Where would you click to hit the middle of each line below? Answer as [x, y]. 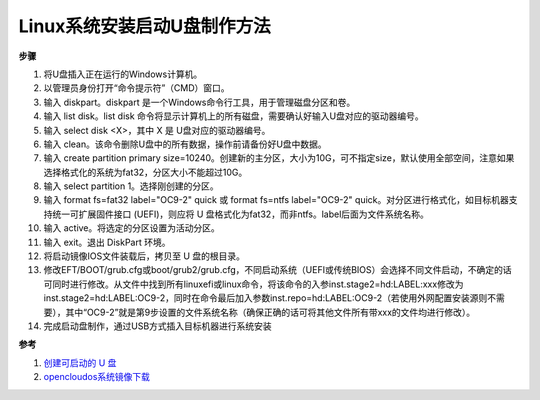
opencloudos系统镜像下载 [96, 377]
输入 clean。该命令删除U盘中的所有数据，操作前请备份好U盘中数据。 [185, 144]
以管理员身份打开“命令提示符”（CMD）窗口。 [136, 88]
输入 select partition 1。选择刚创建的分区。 [131, 186]
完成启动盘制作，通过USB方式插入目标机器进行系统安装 [157, 326]
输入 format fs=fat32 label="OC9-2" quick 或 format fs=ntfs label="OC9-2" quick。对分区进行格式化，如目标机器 [276, 200]
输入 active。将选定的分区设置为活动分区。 [131, 228]
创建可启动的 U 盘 [80, 362]
